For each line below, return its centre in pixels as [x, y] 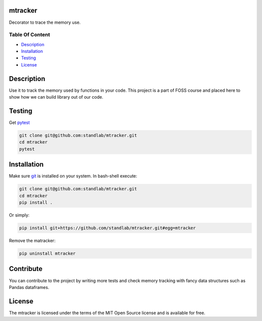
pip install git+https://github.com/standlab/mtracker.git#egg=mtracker [107, 228]
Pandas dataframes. [29, 287]
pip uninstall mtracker [48, 253]
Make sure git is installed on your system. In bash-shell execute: [73, 176]
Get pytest [19, 123]
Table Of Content [30, 35]
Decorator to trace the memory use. [45, 22]
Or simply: [19, 215]
